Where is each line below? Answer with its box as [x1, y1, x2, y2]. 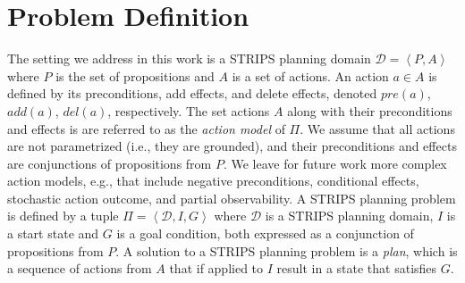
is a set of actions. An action [232, 66, 389, 85]
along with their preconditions [287, 101, 452, 120]
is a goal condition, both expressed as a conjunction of [116, 224, 414, 243]
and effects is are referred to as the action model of [7, 119, 285, 137]
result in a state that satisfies [276, 259, 437, 278]
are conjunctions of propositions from [7, 154, 212, 172]
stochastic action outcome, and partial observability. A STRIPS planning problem [7, 188, 456, 207]
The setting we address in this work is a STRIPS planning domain [7, 49, 371, 68]
